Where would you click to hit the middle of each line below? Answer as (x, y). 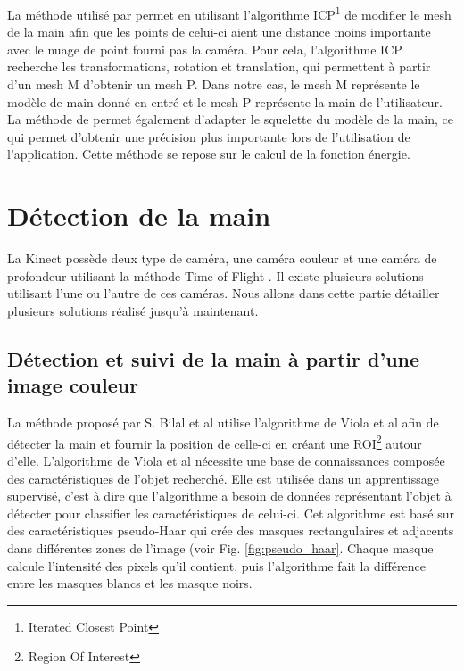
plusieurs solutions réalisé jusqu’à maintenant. (133, 310)
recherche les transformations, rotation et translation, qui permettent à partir (219, 66)
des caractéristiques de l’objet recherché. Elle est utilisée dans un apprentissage (223, 478)
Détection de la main (139, 215)
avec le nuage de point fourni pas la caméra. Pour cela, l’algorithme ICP (205, 49)
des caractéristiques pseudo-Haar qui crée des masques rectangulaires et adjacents (231, 530)
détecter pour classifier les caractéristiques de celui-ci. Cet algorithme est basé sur (231, 513)
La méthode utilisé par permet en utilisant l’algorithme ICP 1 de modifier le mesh (229, 13)
